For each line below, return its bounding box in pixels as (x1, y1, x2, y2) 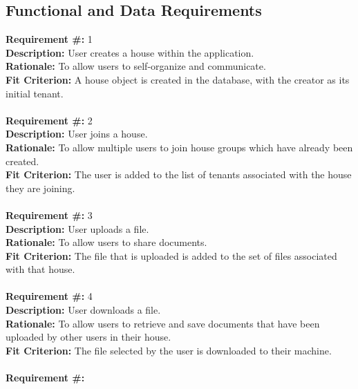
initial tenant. (6, 86, 64, 100)
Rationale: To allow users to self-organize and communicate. (6, 59, 266, 73)
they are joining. (6, 180, 75, 195)
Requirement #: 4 (6, 289, 93, 303)
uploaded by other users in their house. (6, 330, 171, 344)
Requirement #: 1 (6, 32, 93, 46)
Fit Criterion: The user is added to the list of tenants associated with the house (6, 167, 352, 182)
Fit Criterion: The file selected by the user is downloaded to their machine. (6, 343, 332, 357)
